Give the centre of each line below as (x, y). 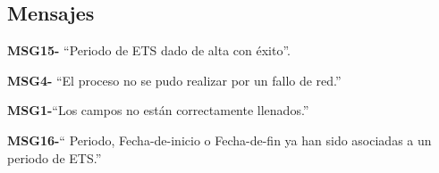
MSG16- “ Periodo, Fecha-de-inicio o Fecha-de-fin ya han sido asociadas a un (219, 140)
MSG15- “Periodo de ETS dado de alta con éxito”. (149, 50)
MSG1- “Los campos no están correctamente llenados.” (158, 110)
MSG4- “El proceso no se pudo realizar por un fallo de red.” (174, 80)
